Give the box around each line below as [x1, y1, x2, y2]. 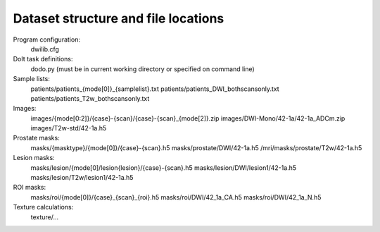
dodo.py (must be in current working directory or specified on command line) [30, 64, 255, 73]
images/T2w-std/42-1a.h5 [30, 124, 107, 133]
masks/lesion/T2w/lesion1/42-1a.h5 [30, 173, 134, 182]
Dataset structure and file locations [13, 11, 224, 26]
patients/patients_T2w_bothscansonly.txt [30, 94, 150, 102]
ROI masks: [13, 183, 46, 192]
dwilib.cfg [30, 44, 60, 53]
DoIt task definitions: [13, 55, 73, 63]
